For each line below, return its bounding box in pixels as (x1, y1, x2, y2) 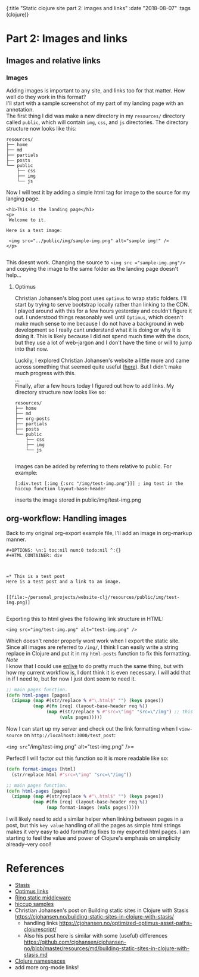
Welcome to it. (8, 217, 46, 223)
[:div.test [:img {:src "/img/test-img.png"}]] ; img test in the (14, 480, 184, 487)
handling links (23, 920, 58, 926)
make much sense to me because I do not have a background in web (14, 320, 184, 327)
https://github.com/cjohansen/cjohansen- (23, 938, 127, 945)
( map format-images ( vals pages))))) (46, 805, 140, 811)
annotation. (6, 106, 34, 113)
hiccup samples (14, 901, 54, 907)
